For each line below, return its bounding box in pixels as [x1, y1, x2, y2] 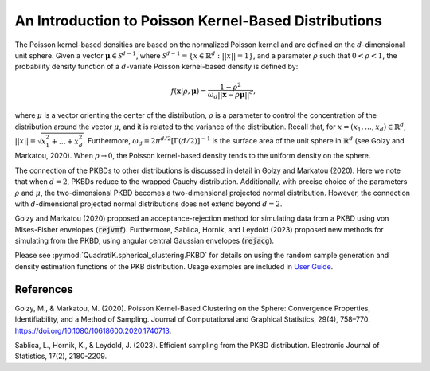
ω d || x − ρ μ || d [207, 88, 254, 101]
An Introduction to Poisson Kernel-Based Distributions [14, 12, 382, 29]
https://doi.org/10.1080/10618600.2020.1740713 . [14, 326, 172, 335]
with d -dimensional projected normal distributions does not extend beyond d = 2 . [14, 199, 283, 209]
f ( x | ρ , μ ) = [170, 86, 207, 96]
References [14, 283, 73, 296]
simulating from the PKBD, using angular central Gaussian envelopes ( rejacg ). [14, 236, 275, 246]
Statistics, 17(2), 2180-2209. [14, 351, 107, 361]
